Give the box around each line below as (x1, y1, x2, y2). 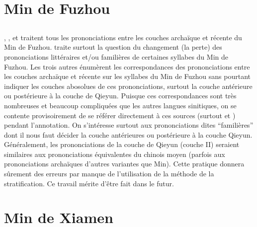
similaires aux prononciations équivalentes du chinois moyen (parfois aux (4, 149, 225, 159)
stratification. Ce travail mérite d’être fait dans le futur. (4, 178, 174, 188)
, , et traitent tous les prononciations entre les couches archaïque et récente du (4, 32, 242, 42)
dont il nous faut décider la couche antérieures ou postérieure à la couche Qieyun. (4, 129, 253, 140)
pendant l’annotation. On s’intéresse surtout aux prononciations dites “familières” (4, 120, 254, 130)
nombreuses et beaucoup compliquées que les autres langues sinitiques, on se (4, 100, 237, 110)
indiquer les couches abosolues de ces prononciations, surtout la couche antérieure (4, 80, 253, 91)
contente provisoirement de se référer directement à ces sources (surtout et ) (4, 110, 236, 120)
